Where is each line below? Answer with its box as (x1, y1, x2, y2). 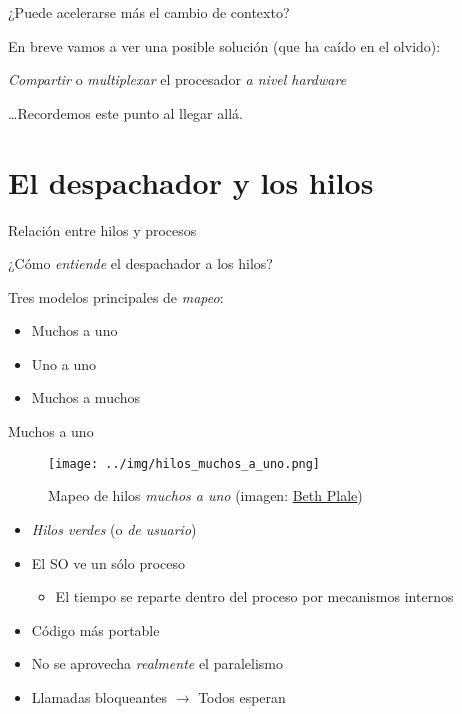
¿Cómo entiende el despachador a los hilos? (8, 253, 273, 274)
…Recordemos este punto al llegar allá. (8, 102, 243, 123)
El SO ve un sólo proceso (31, 552, 186, 573)
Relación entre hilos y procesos (8, 219, 197, 240)
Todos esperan (198, 686, 286, 707)
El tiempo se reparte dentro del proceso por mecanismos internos (55, 586, 454, 607)
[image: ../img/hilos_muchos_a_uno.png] (48, 456, 321, 471)
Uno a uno (31, 353, 96, 374)
